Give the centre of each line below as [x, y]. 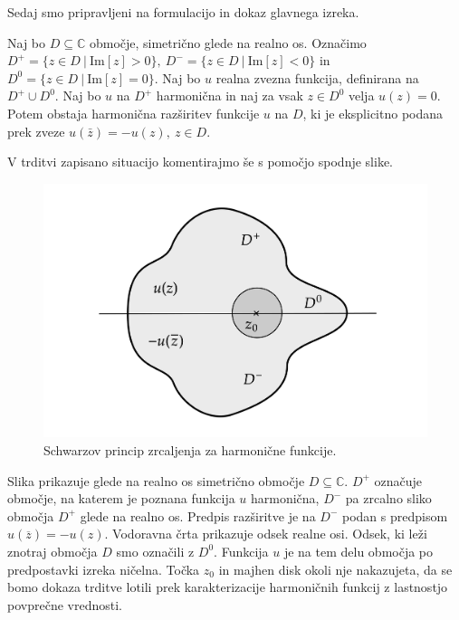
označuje [398, 480]
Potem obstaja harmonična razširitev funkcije [134, 113]
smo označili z [155, 551]
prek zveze [36, 131]
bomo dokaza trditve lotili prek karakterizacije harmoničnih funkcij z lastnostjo [228, 587]
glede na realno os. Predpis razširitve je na [198, 515]
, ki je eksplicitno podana [373, 113]
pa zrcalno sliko [388, 498]
